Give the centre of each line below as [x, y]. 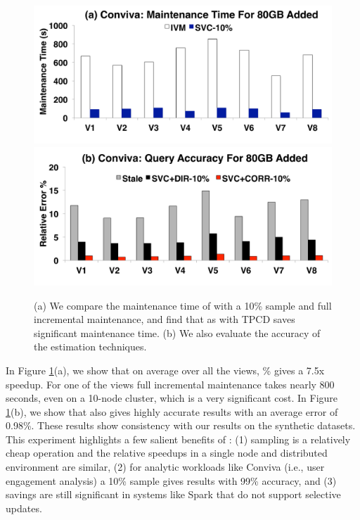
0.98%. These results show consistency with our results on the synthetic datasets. [181, 425]
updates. [24, 508]
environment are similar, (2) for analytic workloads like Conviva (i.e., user [165, 467]
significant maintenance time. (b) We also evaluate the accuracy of [177, 332]
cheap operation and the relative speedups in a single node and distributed [167, 453]
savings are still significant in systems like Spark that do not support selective [173, 494]
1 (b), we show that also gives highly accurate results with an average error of [172, 411]
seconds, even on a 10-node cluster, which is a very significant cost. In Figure [172, 398]
